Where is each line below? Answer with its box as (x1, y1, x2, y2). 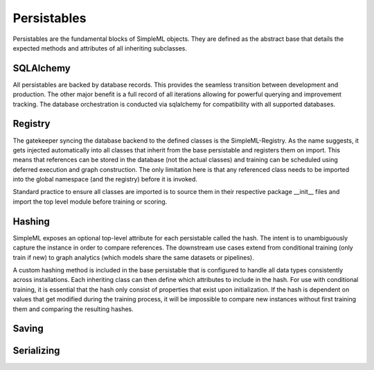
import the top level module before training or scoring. (12, 197, 168, 206)
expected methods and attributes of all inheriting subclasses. (12, 44, 187, 52)
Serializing (12, 345, 60, 357)
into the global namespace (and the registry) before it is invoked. (12, 175, 197, 184)
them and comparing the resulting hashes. (12, 305, 134, 313)
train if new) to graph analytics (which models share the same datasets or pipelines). (12, 253, 254, 261)
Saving (12, 323, 44, 335)
